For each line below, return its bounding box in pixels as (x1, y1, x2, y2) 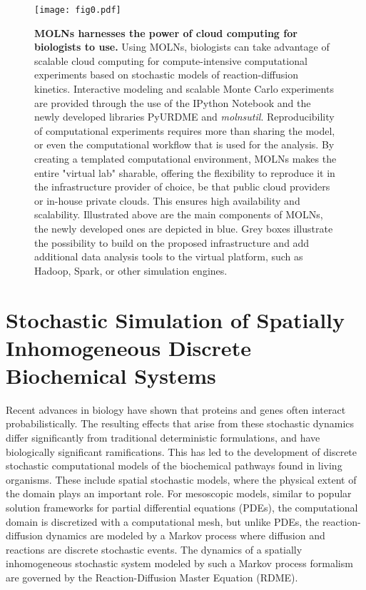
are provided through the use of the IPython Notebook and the (34, 95, 311, 110)
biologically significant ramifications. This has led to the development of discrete (6, 444, 357, 459)
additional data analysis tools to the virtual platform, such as (34, 249, 303, 264)
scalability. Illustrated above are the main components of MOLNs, (34, 207, 323, 222)
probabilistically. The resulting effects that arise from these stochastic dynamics (6, 416, 355, 431)
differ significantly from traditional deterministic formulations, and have (6, 430, 320, 445)
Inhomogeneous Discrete (6, 332, 251, 362)
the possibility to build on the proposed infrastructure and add (34, 235, 310, 250)
